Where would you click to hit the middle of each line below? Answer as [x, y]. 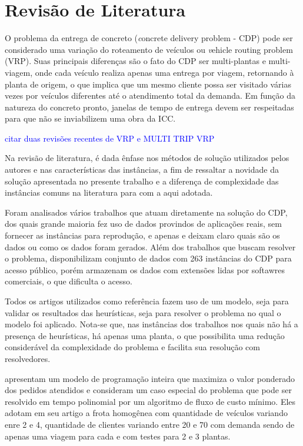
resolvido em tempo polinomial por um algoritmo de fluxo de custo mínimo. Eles [150, 401]
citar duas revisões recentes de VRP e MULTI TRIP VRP [110, 138]
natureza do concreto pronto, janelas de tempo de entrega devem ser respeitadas [149, 107]
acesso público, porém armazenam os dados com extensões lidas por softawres [145, 269]
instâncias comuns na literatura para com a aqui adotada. [109, 192]
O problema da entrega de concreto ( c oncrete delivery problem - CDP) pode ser [149, 38]
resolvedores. [28, 358]
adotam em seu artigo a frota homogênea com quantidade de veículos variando [146, 413]
